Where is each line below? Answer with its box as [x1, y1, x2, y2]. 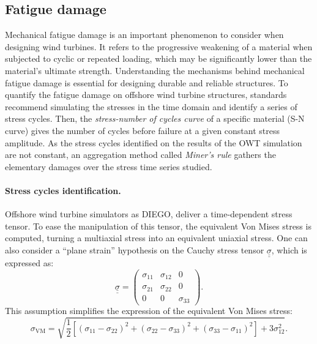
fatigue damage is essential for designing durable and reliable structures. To [5, 76, 288, 89]
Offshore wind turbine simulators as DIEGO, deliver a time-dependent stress [5, 208, 293, 220]
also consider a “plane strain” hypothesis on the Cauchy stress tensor [5, 243, 264, 256]
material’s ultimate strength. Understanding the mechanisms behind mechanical [5, 64, 305, 77]
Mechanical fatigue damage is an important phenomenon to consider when [5, 28, 284, 41]
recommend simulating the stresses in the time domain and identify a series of [5, 100, 297, 113]
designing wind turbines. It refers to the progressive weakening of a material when [5, 40, 313, 53]
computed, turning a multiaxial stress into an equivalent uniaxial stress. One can [5, 231, 308, 244]
